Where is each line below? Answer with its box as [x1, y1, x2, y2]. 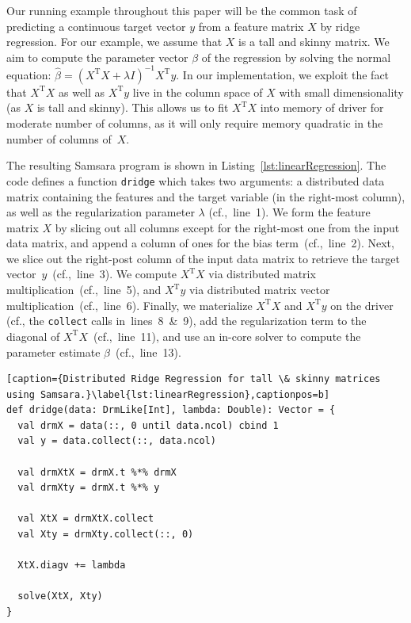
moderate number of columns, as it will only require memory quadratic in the [6, 115, 383, 132]
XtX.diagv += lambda [17, 560, 126, 571]
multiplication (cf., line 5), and [6, 281, 162, 298]
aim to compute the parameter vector [6, 48, 188, 65]
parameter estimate [6, 343, 101, 360]
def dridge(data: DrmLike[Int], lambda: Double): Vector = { [6, 404, 336, 416]
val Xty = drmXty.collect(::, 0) [17, 529, 194, 541]
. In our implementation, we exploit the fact [176, 66, 390, 82]
